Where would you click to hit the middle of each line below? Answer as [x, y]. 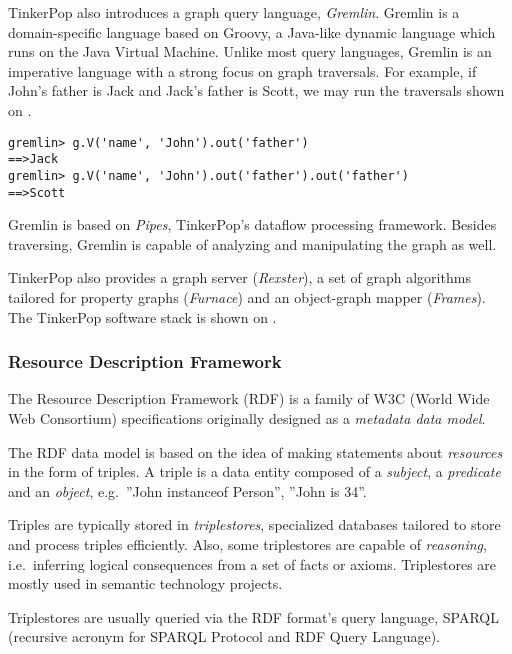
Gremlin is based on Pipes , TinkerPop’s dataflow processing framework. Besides [252, 224]
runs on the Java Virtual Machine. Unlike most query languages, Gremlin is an [250, 51]
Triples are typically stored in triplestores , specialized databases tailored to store [254, 524]
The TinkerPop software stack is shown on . [142, 316]
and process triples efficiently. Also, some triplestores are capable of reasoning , [247, 543]
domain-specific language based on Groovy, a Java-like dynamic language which [252, 31]
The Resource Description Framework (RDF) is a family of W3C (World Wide [249, 398]
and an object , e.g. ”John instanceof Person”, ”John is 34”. [187, 490]
